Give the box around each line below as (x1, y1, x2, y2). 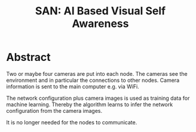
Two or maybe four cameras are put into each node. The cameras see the (6, 70, 188, 77)
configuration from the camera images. (6, 107, 103, 114)
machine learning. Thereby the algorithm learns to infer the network (6, 100, 173, 108)
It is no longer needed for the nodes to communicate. (6, 118, 137, 126)
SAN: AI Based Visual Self (35, 4, 166, 18)
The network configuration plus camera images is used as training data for (6, 94, 190, 102)
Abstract (6, 51, 51, 64)
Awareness (72, 17, 129, 30)
